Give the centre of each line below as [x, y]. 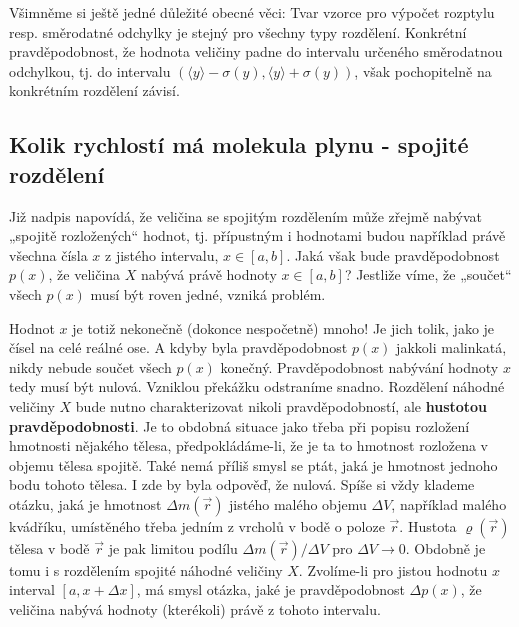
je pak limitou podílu [173, 547]
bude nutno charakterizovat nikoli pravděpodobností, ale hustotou [281, 405]
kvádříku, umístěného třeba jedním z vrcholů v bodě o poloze [197, 525]
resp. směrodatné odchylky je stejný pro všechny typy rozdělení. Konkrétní [238, 31]
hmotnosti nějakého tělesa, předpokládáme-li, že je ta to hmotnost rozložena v [249, 445]
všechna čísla [48, 254]
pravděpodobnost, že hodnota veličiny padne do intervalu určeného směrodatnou [256, 51]
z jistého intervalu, [162, 254]
